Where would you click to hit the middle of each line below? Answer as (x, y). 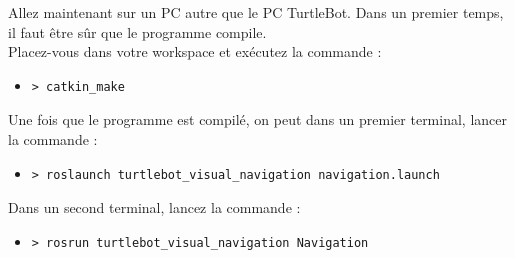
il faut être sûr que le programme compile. (137, 31)
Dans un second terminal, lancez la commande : (154, 207)
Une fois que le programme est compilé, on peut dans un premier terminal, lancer (257, 119)
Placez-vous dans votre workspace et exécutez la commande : (195, 51)
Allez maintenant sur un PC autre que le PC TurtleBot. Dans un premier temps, (256, 12)
